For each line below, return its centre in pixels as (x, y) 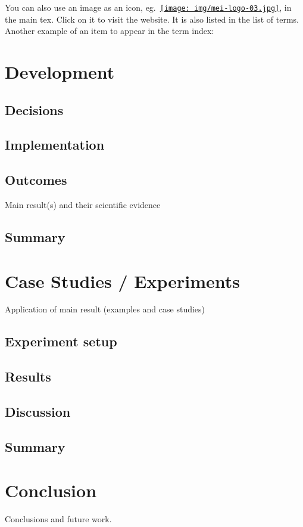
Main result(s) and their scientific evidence (83, 204)
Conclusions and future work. (58, 519)
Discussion (38, 412)
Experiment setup (61, 341)
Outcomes (36, 180)
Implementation (55, 145)
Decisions (34, 109)
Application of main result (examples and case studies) (105, 309)
